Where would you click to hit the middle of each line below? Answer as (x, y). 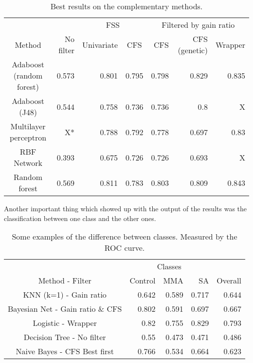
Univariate (100, 44)
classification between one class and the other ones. (80, 218)
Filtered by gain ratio (198, 25)
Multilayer (28, 126)
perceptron (28, 137)
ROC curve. (125, 248)
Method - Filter (65, 281)
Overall (229, 281)
